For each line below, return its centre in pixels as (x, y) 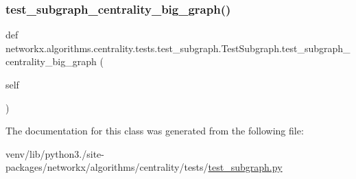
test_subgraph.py (245, 167)
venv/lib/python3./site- (55, 153)
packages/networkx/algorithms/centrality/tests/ (107, 167)
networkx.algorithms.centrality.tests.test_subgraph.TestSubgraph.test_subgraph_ (178, 48)
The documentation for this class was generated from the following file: (155, 131)
